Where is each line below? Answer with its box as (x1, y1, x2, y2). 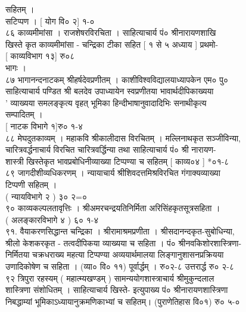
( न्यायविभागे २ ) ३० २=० (5, 190, 88, 202)
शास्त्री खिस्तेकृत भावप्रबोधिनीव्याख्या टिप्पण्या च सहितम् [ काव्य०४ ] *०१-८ (5, 155, 229, 167)
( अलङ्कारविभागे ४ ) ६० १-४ (5, 213, 99, 225)
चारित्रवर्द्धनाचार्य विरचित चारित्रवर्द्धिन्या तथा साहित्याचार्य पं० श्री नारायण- (5, 143, 216, 156)
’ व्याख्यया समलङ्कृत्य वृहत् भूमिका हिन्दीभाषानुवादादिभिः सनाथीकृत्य (5, 96, 207, 109)
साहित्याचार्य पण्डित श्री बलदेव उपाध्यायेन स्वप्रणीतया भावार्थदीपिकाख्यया (5, 85, 214, 97)
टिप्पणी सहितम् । (5, 178, 57, 190)
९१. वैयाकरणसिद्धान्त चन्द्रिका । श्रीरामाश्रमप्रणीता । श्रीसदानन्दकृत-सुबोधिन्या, (5, 225, 235, 237)
